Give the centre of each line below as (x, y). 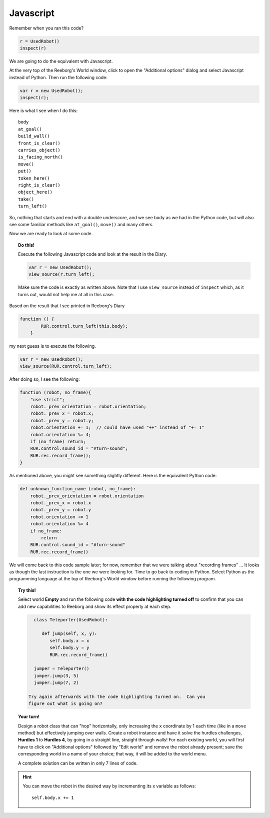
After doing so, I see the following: (44, 379)
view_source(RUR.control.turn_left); (66, 366)
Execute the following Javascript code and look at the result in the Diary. (93, 254)
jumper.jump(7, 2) (56, 683)
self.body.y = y (69, 648)
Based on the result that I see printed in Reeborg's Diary (67, 306)
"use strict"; (47, 399)
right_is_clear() (39, 185)
